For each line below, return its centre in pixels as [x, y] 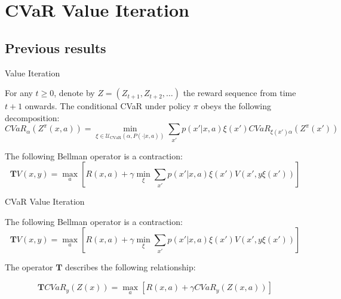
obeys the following [236, 106]
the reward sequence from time [239, 93]
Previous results [56, 47]
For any [19, 93]
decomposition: [32, 117]
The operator [29, 267]
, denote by [74, 93]
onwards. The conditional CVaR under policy [108, 106]
